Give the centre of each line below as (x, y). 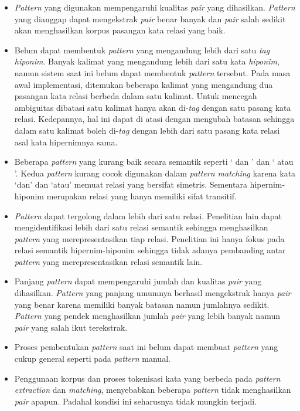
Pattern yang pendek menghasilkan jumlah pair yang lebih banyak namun (147, 316)
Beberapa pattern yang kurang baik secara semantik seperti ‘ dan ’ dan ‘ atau (154, 162)
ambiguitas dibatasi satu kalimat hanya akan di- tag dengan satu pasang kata (153, 107)
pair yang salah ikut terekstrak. (71, 327)
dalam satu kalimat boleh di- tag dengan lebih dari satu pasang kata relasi (147, 130)
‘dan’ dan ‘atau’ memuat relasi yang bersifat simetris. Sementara (131, 184)
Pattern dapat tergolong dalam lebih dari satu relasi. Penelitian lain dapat (148, 215)
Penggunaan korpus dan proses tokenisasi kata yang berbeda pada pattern (147, 378)
